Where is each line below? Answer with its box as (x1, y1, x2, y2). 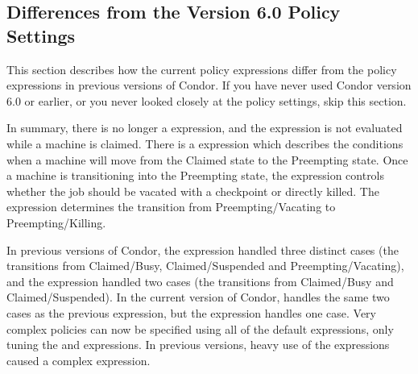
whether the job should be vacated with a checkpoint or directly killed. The (6, 182, 379, 199)
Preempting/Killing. (6, 214, 106, 231)
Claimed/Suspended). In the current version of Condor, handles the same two (6, 289, 390, 305)
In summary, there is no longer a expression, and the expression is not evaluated (6, 119, 403, 136)
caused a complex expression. (6, 351, 151, 368)
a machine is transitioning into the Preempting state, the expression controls (6, 167, 385, 184)
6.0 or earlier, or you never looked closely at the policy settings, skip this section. (6, 92, 407, 109)
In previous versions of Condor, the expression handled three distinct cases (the (6, 241, 399, 258)
